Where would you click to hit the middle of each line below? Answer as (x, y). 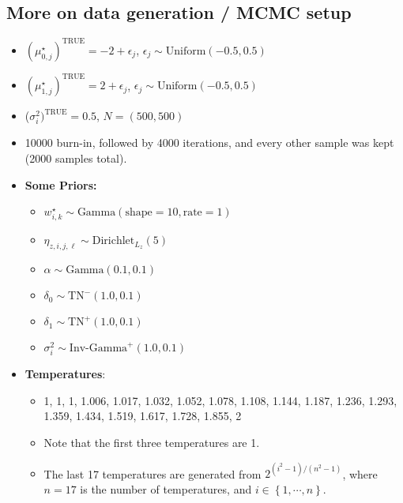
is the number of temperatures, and (166, 488)
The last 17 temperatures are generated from (153, 473)
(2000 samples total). (76, 158)
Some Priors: (61, 184)
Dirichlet (113, 241)
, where (360, 473)
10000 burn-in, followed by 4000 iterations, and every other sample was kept (209, 143)
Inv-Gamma (98, 349)
